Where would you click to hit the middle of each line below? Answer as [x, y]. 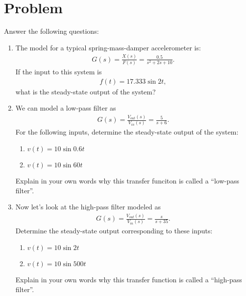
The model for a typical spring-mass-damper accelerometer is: [108, 47]
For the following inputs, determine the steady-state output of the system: [127, 132]
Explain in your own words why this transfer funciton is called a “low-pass [127, 181]
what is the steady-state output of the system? [86, 91]
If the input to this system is [59, 71]
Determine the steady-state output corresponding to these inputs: [114, 231]
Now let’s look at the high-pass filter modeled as [88, 207]
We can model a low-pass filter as [66, 108]
